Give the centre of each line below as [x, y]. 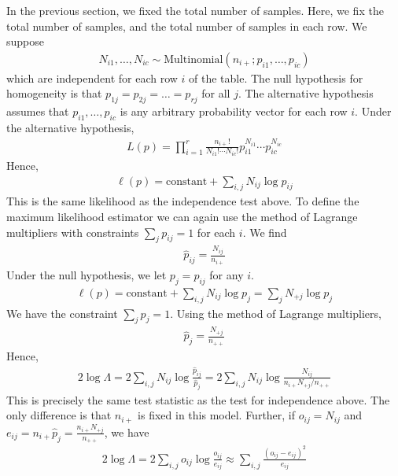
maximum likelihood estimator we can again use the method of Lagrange [182, 217]
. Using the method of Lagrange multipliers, [276, 313]
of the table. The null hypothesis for [276, 77]
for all [216, 93]
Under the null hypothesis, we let [87, 274]
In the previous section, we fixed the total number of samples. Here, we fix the [195, 10]
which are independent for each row [92, 77]
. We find [265, 232]
